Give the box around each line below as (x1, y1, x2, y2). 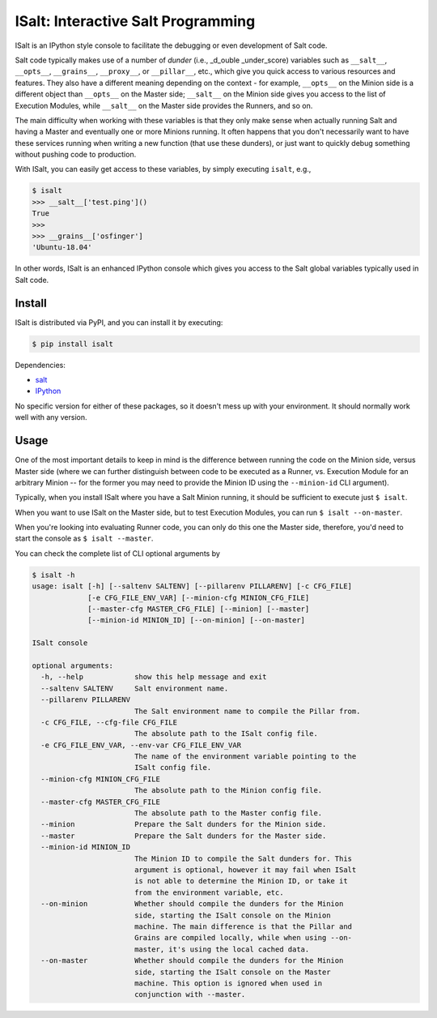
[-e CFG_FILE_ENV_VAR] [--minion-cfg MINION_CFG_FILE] (87, 592, 310, 602)
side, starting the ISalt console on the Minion (134, 910, 331, 920)
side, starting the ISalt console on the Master (134, 967, 331, 977)
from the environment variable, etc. (134, 888, 284, 897)
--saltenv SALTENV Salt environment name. (40, 683, 229, 693)
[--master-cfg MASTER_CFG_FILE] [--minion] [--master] (87, 605, 310, 614)
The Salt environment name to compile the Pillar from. (134, 706, 361, 716)
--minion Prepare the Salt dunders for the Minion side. (40, 819, 327, 829)
